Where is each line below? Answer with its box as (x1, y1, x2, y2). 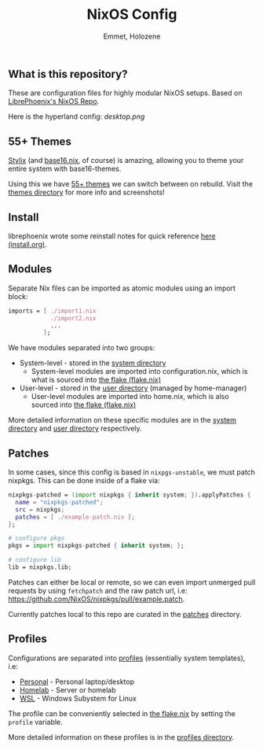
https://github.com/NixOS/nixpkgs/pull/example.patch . (8, 594, 185, 604)
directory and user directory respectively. (8, 423, 143, 434)
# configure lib (8, 556, 61, 564)
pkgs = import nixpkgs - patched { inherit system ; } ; (8, 541, 184, 550)
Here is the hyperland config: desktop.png (8, 112, 145, 121)
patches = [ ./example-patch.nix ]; (15, 513, 135, 521)
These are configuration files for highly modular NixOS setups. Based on (8, 88, 243, 98)
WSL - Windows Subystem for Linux (19, 693, 137, 703)
